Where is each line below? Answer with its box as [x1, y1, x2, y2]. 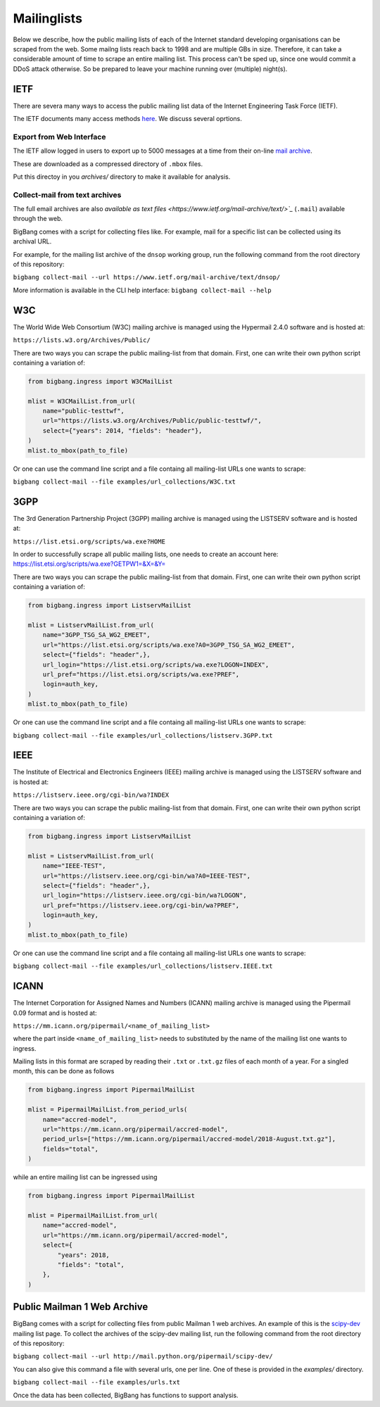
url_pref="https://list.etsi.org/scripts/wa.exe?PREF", [42, 670, 240, 679]
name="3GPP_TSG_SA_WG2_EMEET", [42, 631, 151, 639]
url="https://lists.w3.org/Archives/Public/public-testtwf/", [42, 417, 262, 425]
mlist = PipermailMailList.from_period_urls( [27, 1106, 188, 1113]
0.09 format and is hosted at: [13, 1009, 97, 1017]
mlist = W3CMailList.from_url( [27, 397, 137, 405]
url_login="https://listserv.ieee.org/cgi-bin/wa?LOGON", [42, 891, 247, 900]
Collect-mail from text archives [13, 190, 122, 200]
